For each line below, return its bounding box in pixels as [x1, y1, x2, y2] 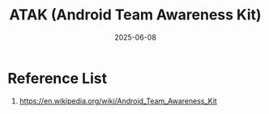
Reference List [7, 69, 107, 87]
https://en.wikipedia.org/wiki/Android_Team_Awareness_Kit [19, 95, 218, 106]
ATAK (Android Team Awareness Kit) [9, 6, 262, 24]
